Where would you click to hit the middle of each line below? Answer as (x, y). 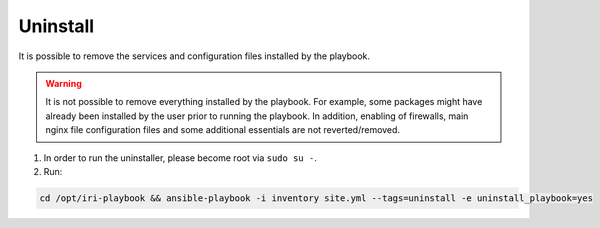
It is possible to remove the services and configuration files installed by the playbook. (194, 56)
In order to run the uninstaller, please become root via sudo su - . (180, 157)
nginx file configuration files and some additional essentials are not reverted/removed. (222, 130)
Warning (63, 83)
